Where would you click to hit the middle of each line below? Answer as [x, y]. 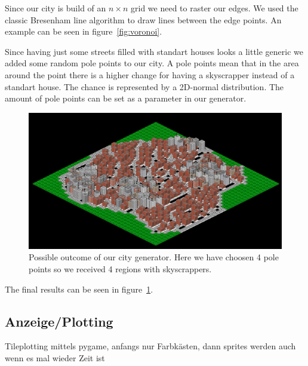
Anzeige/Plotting [59, 321]
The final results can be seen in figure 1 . [79, 289]
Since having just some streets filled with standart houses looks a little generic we [154, 51]
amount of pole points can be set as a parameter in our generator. [126, 98]
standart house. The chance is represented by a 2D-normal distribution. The [144, 86]
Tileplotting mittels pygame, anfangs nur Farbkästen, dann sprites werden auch [150, 346]
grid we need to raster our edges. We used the [215, 8]
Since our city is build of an [56, 8]
